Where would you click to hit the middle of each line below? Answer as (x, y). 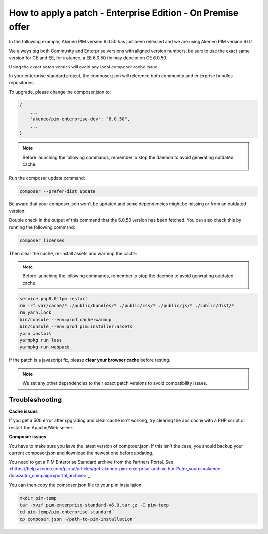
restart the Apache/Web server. (41, 427)
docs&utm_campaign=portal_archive (47, 476)
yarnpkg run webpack (44, 347)
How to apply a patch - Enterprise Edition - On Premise (124, 13)
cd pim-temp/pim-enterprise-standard (66, 512)
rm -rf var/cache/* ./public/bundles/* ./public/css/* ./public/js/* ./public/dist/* (127, 306)
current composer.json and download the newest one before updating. (81, 453)
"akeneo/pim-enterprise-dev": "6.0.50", (80, 119)
